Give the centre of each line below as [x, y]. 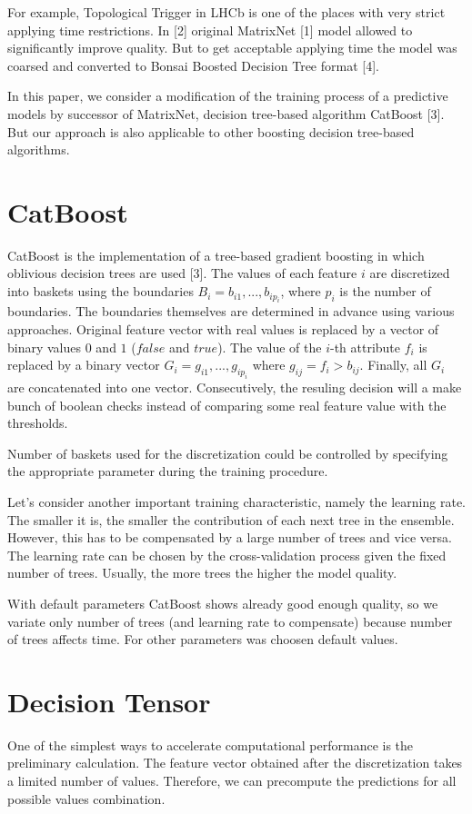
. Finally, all [393, 365]
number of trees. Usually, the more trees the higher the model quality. [202, 573]
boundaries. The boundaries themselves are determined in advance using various [231, 311]
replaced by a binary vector [84, 365]
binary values [45, 347]
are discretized [410, 273]
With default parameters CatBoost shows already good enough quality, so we [223, 603]
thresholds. [38, 423]
